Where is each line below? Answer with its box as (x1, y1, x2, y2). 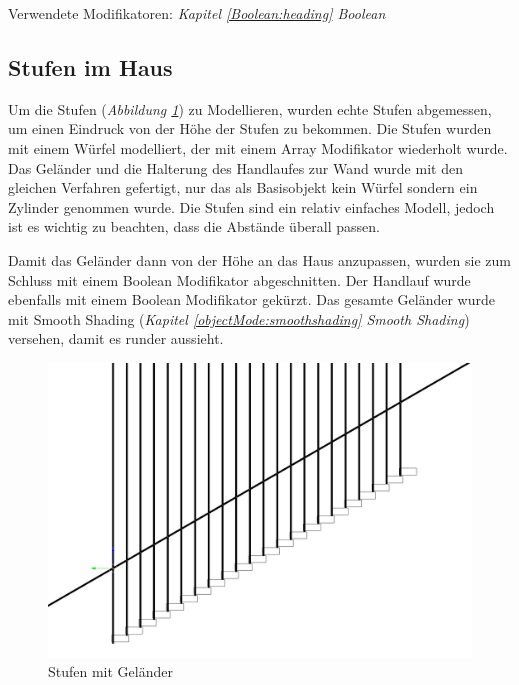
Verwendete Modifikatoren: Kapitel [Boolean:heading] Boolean (8, 3, 386, 23)
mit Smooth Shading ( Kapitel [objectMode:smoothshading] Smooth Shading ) (8, 308, 470, 329)
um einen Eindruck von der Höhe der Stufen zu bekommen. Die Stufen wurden (8, 118, 492, 139)
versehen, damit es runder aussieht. (8, 328, 224, 349)
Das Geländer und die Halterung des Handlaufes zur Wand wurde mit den (8, 157, 463, 178)
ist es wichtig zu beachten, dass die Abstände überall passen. (8, 216, 380, 237)
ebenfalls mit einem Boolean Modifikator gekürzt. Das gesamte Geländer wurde (8, 289, 495, 310)
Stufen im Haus (8, 51, 173, 82)
